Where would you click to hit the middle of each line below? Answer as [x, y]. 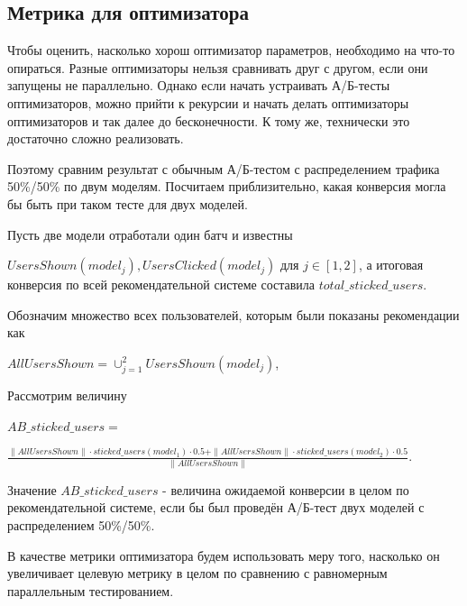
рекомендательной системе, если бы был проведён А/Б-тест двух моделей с [216, 507]
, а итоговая [391, 265]
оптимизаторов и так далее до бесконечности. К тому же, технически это [209, 120]
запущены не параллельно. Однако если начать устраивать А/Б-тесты [199, 85]
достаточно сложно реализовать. [96, 138]
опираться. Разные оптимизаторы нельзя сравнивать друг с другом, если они [218, 67]
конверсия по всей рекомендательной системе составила [161, 285]
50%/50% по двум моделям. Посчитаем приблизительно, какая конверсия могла [227, 186]
